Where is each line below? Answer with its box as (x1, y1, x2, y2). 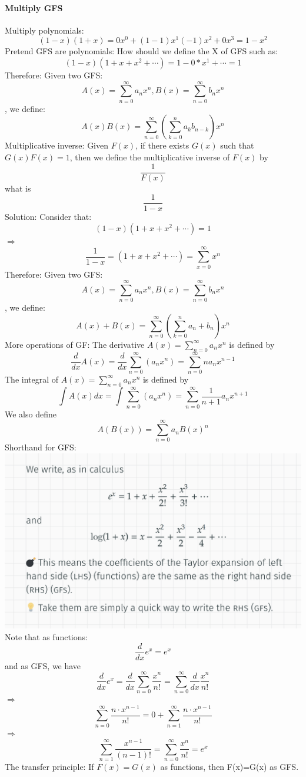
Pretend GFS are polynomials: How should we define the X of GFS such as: (5, 45, 278, 57)
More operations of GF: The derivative (5, 338, 145, 350)
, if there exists (135, 139, 189, 152)
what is (5, 182, 31, 194)
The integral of (5, 373, 59, 385)
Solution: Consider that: (5, 210, 92, 223)
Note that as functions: (5, 630, 88, 643)
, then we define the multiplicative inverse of (69, 150, 230, 163)
